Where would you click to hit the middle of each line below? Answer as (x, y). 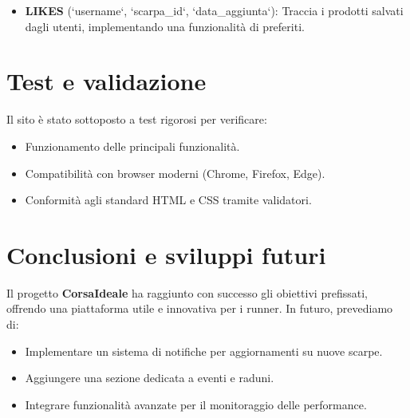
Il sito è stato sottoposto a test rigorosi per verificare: (137, 119)
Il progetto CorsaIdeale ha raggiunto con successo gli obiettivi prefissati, (187, 292)
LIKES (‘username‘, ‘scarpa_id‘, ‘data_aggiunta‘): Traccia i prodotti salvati (214, 10)
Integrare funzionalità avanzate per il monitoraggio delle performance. (196, 404)
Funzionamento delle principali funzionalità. (132, 146)
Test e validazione (106, 81)
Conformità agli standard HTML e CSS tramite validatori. (168, 200)
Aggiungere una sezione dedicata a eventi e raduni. (150, 378)
